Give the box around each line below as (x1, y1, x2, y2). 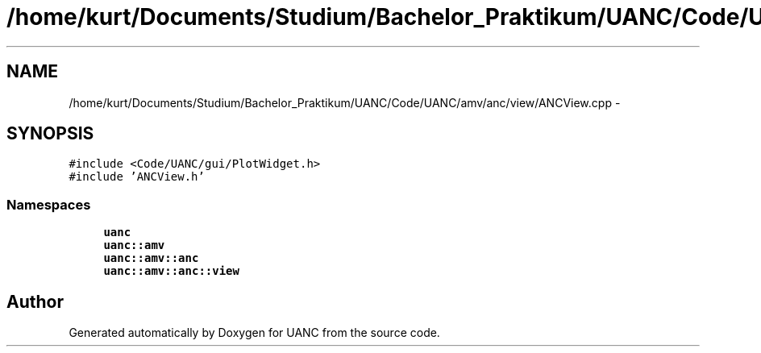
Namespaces (6, 196, 91, 213)
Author (6, 291, 64, 312)
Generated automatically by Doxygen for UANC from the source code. (69, 326, 440, 340)
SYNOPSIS (6, 123, 94, 144)
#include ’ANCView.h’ (69, 170, 205, 184)
